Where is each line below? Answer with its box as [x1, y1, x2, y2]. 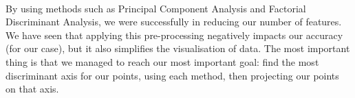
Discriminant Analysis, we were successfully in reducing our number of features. [6, 14, 342, 29]
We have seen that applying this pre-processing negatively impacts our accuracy [6, 27, 343, 42]
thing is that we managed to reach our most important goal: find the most [6, 54, 319, 69]
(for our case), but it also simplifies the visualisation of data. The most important [6, 41, 350, 56]
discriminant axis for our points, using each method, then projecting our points [6, 68, 339, 82]
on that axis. [6, 82, 59, 96]
